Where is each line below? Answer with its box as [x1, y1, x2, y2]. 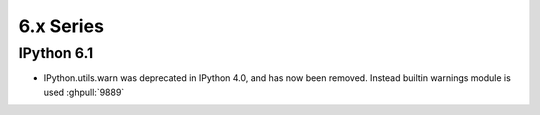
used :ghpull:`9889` [43, 86, 125, 98]
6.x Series [18, 15, 105, 37]
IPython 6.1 [18, 44, 94, 62]
